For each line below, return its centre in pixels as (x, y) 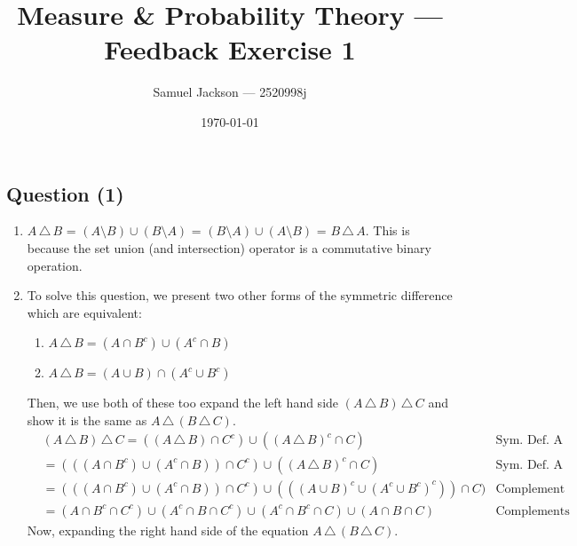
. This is (387, 230)
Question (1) (65, 193)
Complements (533, 511)
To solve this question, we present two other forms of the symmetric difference (240, 295)
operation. (55, 265)
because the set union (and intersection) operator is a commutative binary (229, 247)
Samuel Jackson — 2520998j (230, 92)
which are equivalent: (84, 312)
